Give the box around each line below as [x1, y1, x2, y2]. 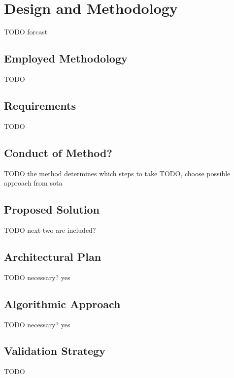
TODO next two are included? [4, 224, 96, 235]
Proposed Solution [4, 202, 100, 217]
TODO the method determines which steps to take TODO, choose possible [4, 168, 231, 178]
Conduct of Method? [4, 145, 112, 160]
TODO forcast [4, 27, 48, 37]
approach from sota [4, 178, 63, 188]
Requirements [4, 97, 76, 113]
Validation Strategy [4, 343, 105, 358]
